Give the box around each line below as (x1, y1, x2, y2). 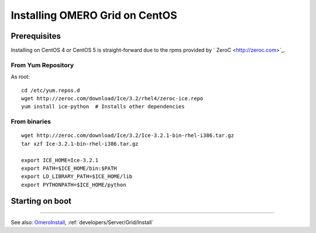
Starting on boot (11, 196, 72, 206)
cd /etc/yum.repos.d (21, 87, 80, 94)
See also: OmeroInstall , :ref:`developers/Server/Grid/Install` (11, 219, 154, 226)
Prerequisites (11, 31, 61, 41)
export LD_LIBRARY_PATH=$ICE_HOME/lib (21, 173, 133, 180)
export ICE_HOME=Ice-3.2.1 (21, 157, 99, 163)
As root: (11, 73, 30, 80)
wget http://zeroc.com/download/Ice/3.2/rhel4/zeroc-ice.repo (21, 95, 204, 102)
